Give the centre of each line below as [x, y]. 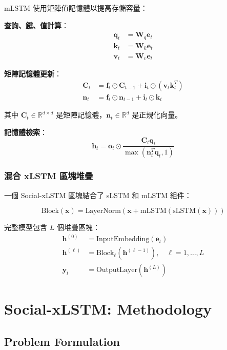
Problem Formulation [62, 341]
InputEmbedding [123, 239]
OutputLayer [117, 270]
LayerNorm [103, 211]
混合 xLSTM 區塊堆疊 [49, 176]
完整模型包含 [26, 227]
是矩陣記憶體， [81, 115]
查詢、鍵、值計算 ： [36, 25]
